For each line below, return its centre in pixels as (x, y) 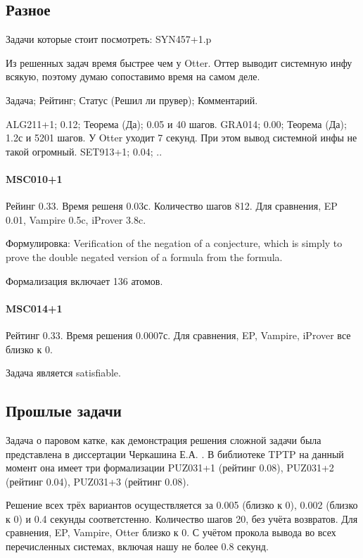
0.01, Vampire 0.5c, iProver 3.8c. (76, 219)
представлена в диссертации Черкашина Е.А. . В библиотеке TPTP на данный (175, 454)
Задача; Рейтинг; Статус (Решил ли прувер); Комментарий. (132, 100)
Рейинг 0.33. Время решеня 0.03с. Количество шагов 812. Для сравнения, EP (172, 206)
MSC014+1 (34, 308)
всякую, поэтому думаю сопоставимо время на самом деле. (133, 76)
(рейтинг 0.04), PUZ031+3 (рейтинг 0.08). (97, 481)
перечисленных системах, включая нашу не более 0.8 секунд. (137, 546)
